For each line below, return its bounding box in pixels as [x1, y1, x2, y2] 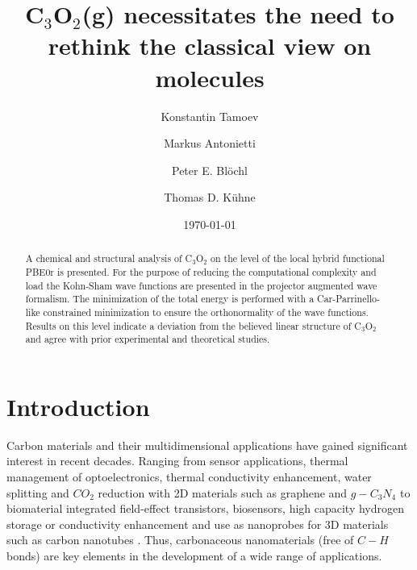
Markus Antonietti [164, 135, 256, 152]
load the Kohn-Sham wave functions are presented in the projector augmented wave [25, 278, 377, 292]
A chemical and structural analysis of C [25, 252, 193, 265]
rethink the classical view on [48, 29, 372, 62]
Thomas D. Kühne [164, 189, 256, 206]
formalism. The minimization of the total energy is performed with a [25, 292, 315, 306]
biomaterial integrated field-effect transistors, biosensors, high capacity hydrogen [6, 500, 405, 517]
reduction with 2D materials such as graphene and [98, 484, 348, 501]
